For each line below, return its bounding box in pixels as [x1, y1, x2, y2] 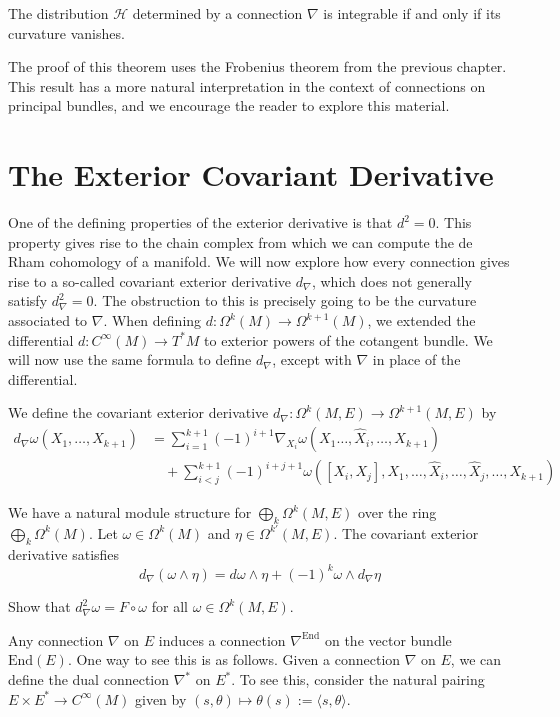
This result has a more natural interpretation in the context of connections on [8, 75, 486, 96]
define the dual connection [8, 669, 170, 690]
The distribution [8, 3, 109, 23]
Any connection [8, 629, 104, 650]
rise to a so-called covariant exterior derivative [8, 270, 292, 291]
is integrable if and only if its [323, 3, 501, 23]
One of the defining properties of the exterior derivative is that [8, 212, 393, 233]
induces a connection [158, 629, 286, 650]
